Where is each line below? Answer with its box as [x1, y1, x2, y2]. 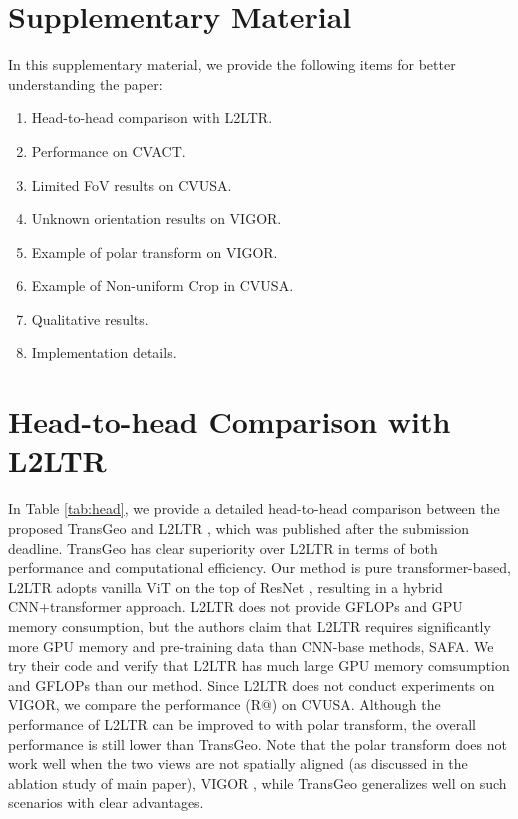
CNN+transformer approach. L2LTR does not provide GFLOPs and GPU [8, 596, 463, 617]
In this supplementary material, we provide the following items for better [8, 54, 456, 75]
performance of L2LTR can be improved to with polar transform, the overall [8, 713, 477, 734]
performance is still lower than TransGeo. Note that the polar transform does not [8, 733, 507, 754]
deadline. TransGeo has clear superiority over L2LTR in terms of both [8, 537, 438, 558]
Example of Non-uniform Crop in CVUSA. [31, 275, 294, 296]
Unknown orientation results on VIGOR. [31, 208, 282, 229]
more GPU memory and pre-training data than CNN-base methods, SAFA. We [8, 635, 494, 656]
